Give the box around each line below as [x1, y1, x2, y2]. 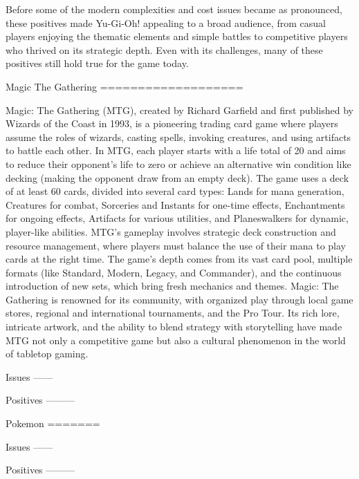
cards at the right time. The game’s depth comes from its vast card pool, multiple [6, 252, 353, 266]
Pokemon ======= [6, 416, 100, 431]
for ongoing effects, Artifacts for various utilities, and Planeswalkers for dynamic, [6, 211, 349, 225]
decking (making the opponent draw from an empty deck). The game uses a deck [6, 170, 349, 185]
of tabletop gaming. [6, 346, 89, 361]
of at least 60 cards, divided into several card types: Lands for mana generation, [6, 184, 344, 198]
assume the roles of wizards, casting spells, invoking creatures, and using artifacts [6, 129, 351, 144]
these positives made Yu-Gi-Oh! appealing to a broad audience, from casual [6, 15, 326, 30]
